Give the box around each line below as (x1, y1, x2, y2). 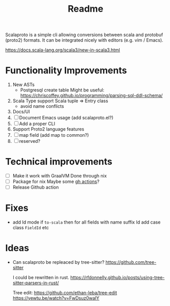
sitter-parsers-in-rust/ (12, 280, 60, 286)
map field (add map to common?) (19, 132, 89, 138)
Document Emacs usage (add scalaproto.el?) (19, 115, 114, 121)
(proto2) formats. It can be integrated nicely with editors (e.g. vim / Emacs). (5, 37, 164, 43)
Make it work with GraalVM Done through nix (12, 173, 107, 179)
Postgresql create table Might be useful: (20, 87, 104, 93)
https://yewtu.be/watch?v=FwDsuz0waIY (12, 295, 100, 301)
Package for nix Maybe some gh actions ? (12, 178, 100, 185)
